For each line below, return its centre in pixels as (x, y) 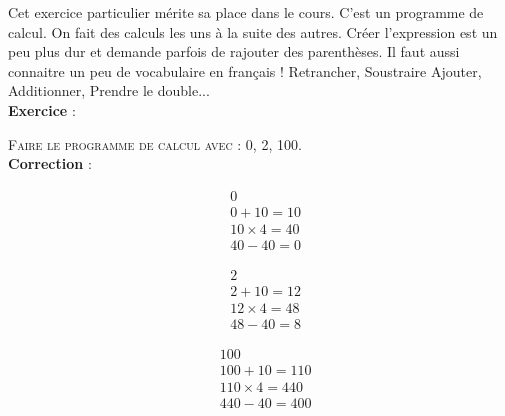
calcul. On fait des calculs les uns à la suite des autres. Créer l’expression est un (253, 31)
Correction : (50, 163)
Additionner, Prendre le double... (109, 90)
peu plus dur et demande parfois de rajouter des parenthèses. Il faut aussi (234, 51)
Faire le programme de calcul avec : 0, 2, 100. (155, 143)
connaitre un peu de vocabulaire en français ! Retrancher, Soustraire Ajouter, (245, 70)
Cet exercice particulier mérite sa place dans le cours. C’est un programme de (246, 12)
